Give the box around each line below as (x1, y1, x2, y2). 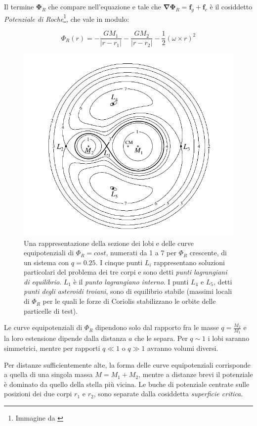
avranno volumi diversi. (147, 343, 218, 353)
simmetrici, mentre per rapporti (4, 343, 100, 353)
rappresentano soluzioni (154, 257, 225, 267)
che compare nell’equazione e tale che (48, 1, 161, 11)
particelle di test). (24, 305, 78, 316)
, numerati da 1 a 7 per (106, 247, 176, 258)
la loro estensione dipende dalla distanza (4, 333, 127, 343)
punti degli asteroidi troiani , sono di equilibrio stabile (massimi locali (24, 286, 232, 296)
